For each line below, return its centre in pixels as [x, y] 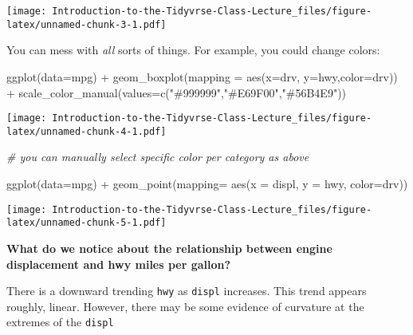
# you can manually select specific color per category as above [158, 157]
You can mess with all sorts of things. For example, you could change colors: [193, 50]
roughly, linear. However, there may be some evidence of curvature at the [185, 306]
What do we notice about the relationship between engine [169, 248]
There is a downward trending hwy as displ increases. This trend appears [187, 291]
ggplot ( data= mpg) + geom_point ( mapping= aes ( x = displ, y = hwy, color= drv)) [207, 183]
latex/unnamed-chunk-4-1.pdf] [87, 131]
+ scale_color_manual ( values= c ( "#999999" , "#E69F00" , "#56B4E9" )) [177, 92]
